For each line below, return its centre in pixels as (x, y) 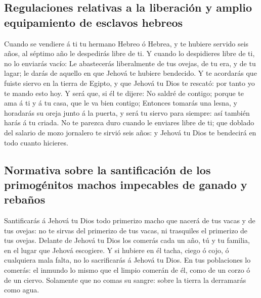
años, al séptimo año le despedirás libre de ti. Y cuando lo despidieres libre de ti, (129, 53)
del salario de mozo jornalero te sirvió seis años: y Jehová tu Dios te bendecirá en (130, 132)
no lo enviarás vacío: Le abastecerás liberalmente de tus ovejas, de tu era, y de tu (130, 63)
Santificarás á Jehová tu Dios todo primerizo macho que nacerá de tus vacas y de (130, 220)
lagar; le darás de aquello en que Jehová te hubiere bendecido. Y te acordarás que (130, 73)
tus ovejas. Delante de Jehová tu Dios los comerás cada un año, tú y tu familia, (127, 240)
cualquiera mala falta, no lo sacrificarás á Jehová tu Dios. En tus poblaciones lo (127, 260)
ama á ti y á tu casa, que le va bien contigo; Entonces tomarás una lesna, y (121, 103)
